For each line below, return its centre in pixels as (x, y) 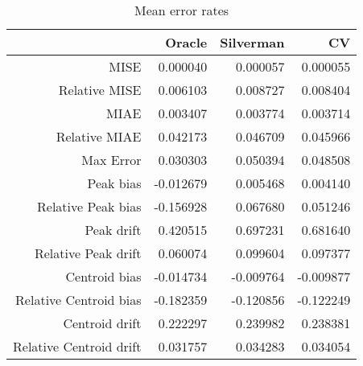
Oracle (186, 42)
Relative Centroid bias (78, 300)
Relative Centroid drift (77, 346)
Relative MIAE (99, 136)
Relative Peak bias (89, 206)
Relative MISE (100, 90)
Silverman (252, 42)
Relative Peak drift (88, 253)
